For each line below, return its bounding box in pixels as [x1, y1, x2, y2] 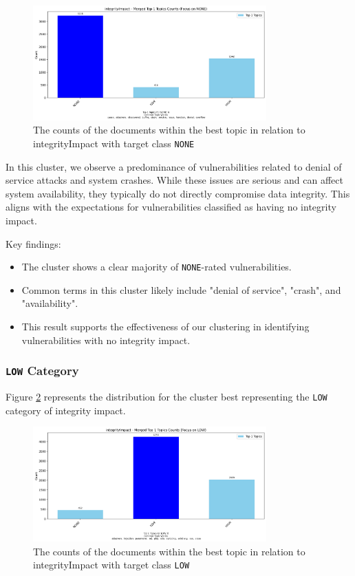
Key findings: [6, 236, 61, 250]
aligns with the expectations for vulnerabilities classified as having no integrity [6, 200, 336, 214]
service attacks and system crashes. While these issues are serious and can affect [6, 173, 343, 187]
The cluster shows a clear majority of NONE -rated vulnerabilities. [21, 259, 292, 274]
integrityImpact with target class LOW [33, 557, 190, 572]
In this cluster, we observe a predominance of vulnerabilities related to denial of [6, 159, 342, 173]
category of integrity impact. [6, 403, 126, 417]
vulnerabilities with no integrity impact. [21, 332, 191, 347]
